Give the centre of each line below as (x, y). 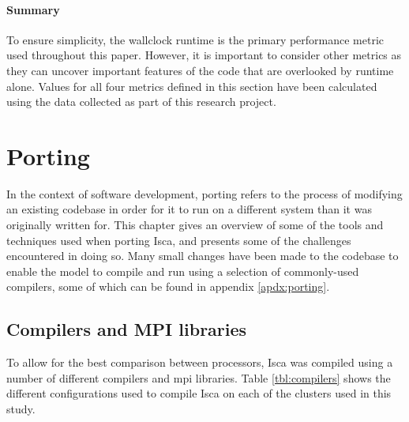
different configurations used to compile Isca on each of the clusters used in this (199, 393)
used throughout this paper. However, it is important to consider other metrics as (204, 55)
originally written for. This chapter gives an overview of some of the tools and (195, 225)
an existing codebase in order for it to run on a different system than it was (189, 209)
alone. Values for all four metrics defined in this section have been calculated (192, 86)
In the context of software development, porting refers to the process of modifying (204, 193)
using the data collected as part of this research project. (141, 102)
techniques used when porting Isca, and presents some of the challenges (179, 240)
